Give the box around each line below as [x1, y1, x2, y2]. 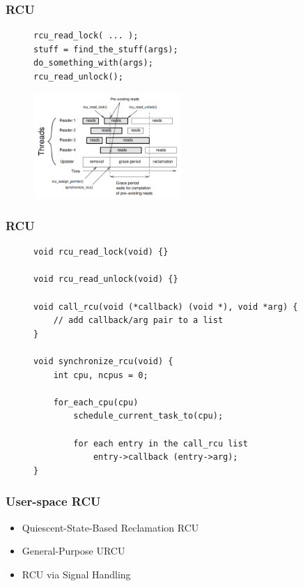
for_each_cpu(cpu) [53, 397, 139, 407]
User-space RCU [6, 493, 101, 510]
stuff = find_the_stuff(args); [33, 44, 178, 54]
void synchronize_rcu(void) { [33, 356, 173, 367]
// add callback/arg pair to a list [53, 315, 224, 326]
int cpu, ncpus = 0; [53, 370, 148, 380]
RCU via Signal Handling [22, 566, 131, 581]
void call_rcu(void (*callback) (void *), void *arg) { [33, 301, 298, 312]
